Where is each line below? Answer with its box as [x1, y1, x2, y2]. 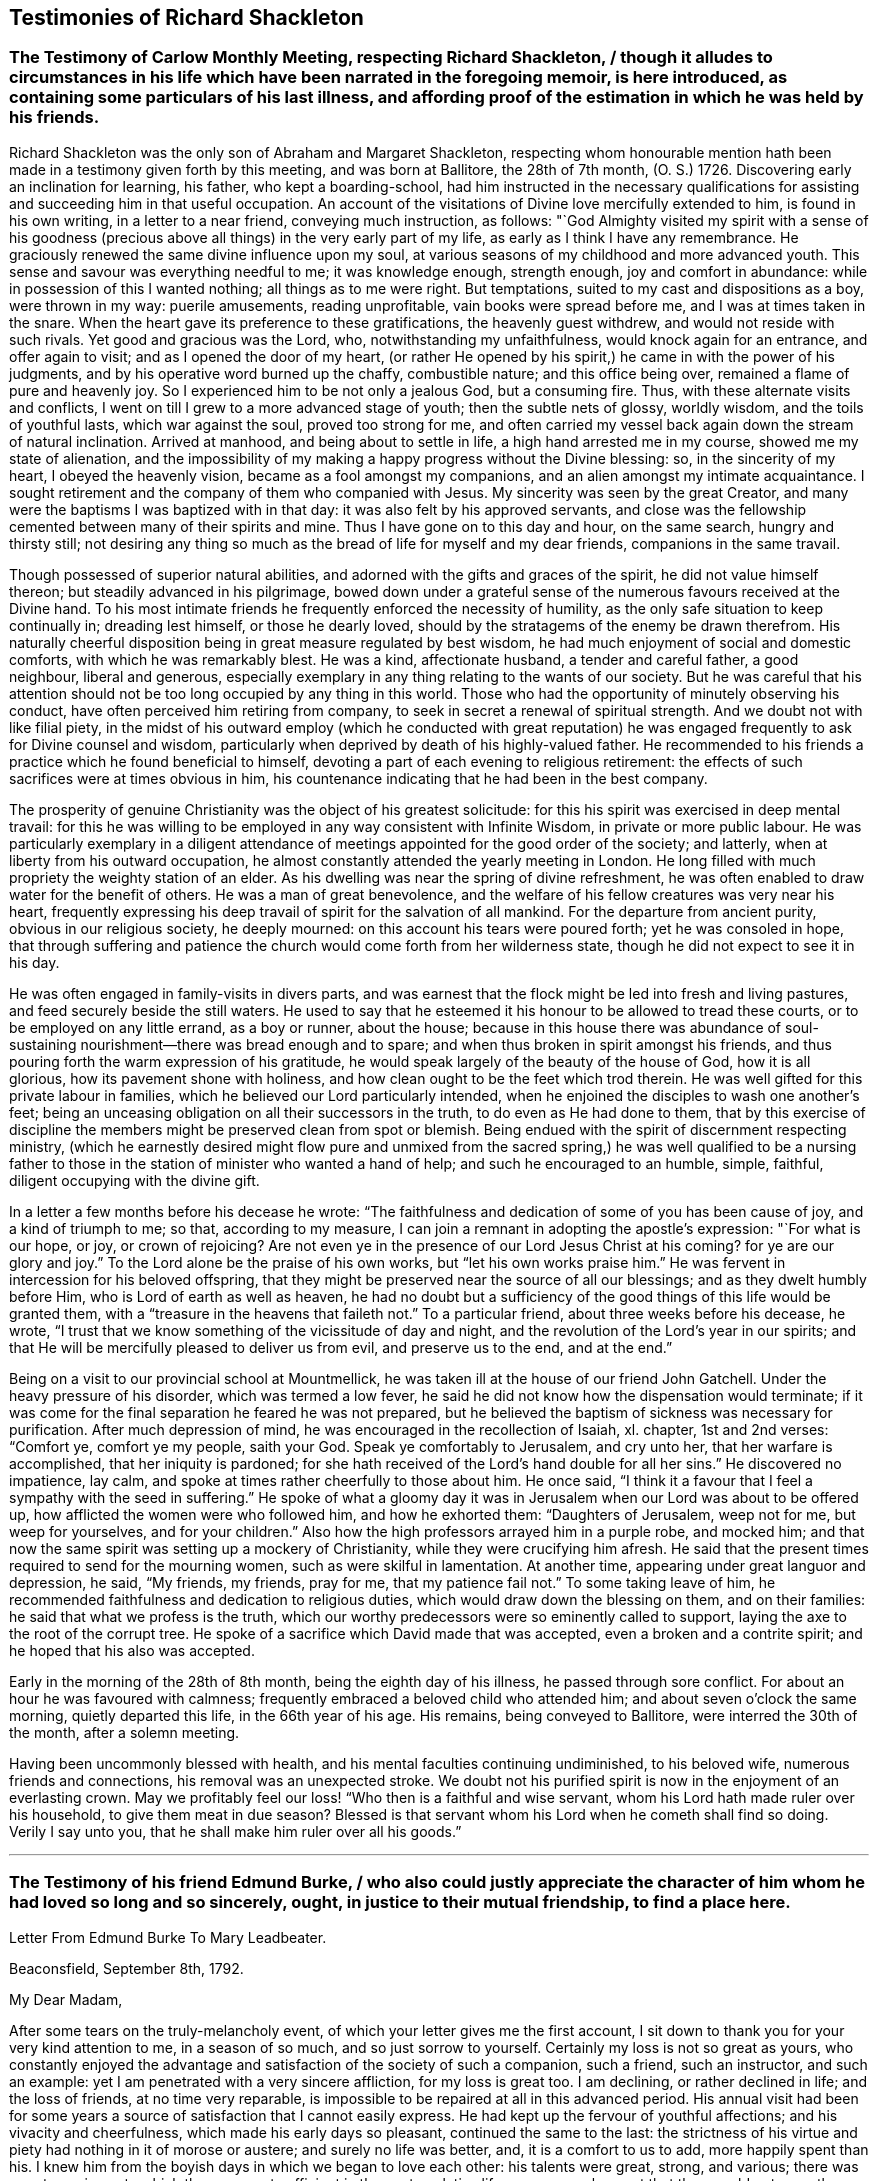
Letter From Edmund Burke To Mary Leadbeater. [9, 1928, 327, 1946]
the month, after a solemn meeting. [9, 1723, 240, 1741]
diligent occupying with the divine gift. [9, 1171, 260, 1189]
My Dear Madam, [9, 1990, 123, 2008]
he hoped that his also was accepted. [9, 1641, 255, 1659]
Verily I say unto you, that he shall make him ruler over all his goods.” [9, 1822, 462, 1840]
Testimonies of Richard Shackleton [9, 5, 364, 30]
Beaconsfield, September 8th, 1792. [9, 1959, 244, 1977]
